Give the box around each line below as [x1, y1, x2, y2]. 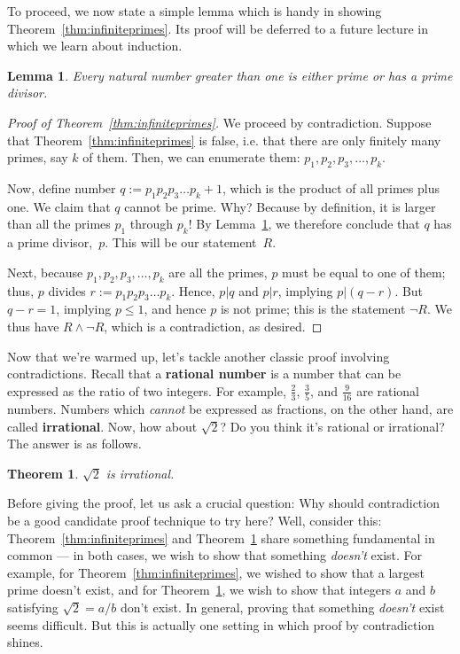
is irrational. [105, 463, 175, 482]
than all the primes [7, 214, 111, 233]
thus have [7, 316, 59, 335]
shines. [7, 633, 43, 651]
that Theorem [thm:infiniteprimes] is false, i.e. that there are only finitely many [7, 130, 441, 149]
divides [48, 281, 86, 300]
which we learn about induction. [7, 36, 183, 55]
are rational [356, 381, 420, 400]
